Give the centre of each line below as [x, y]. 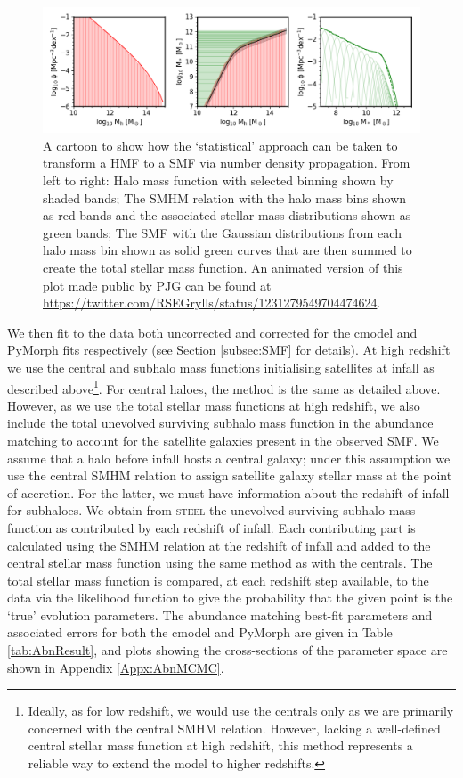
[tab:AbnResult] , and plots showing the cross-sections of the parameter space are [227, 650]
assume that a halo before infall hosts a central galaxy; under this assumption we [229, 458]
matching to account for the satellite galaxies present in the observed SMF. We [223, 440]
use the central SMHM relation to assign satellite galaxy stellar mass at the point [230, 475]
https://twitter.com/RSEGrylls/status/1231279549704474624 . [212, 303]
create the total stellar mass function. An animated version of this [223, 267]
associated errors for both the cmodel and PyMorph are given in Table [200, 632]
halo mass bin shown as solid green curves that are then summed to [227, 250]
